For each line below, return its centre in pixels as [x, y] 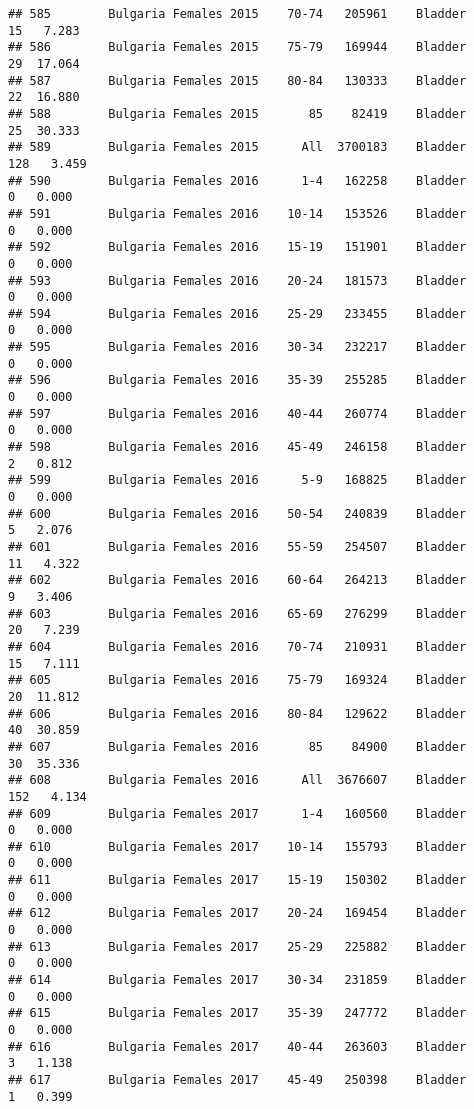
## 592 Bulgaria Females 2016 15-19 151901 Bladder [237, 247]
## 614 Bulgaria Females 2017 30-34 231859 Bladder [237, 980]
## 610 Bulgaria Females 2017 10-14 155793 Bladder [237, 846]
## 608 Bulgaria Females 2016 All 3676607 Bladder [237, 780]
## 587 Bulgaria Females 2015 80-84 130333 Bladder [237, 80]
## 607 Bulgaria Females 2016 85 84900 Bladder [237, 746]
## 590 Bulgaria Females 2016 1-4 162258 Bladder [237, 180]
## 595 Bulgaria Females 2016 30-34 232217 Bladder [237, 347]
